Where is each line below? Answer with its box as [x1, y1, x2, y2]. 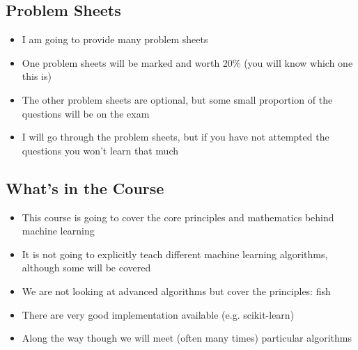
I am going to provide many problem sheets [22, 32, 208, 47]
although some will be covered [22, 260, 151, 275]
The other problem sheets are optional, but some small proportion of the [22, 92, 333, 106]
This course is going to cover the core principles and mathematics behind [22, 209, 334, 224]
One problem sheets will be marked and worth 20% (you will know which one [22, 55, 353, 70]
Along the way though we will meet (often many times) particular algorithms [22, 331, 352, 345]
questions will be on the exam [22, 106, 150, 120]
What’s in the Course [6, 177, 164, 198]
